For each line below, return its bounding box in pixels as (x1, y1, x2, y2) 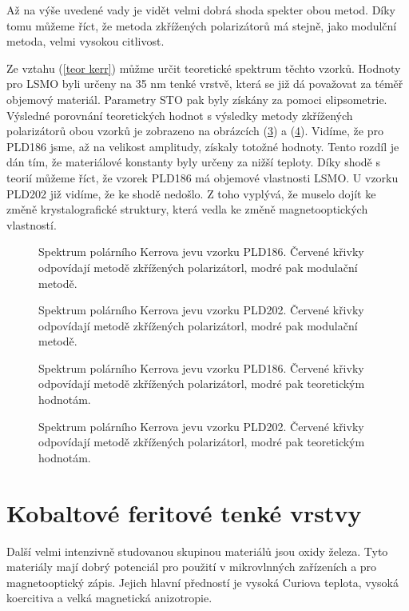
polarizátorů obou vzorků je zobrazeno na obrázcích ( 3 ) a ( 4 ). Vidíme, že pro (6, 122, 383, 139)
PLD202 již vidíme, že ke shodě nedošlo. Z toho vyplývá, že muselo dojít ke (6, 185, 376, 202)
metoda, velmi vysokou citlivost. (6, 33, 165, 50)
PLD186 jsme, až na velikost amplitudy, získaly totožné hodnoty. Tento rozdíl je (6, 138, 399, 154)
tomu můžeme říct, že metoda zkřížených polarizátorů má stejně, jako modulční (6, 17, 397, 34)
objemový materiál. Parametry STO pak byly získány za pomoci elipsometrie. (6, 90, 387, 107)
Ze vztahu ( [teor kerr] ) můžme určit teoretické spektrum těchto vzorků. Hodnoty (6, 59, 401, 76)
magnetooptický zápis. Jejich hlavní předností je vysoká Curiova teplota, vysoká (6, 573, 399, 590)
